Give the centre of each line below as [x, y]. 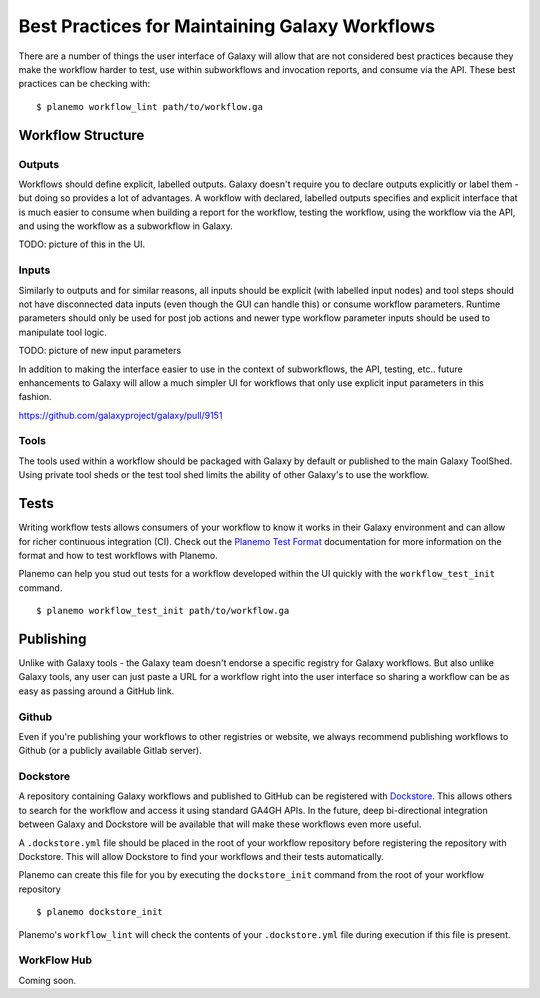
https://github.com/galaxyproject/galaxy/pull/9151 [120, 415]
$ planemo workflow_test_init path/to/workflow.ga [163, 611]
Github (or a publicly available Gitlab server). [110, 751]
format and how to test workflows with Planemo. [118, 555]
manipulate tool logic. [62, 332]
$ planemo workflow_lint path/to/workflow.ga [150, 106]
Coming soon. [47, 980]
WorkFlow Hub [55, 960]
